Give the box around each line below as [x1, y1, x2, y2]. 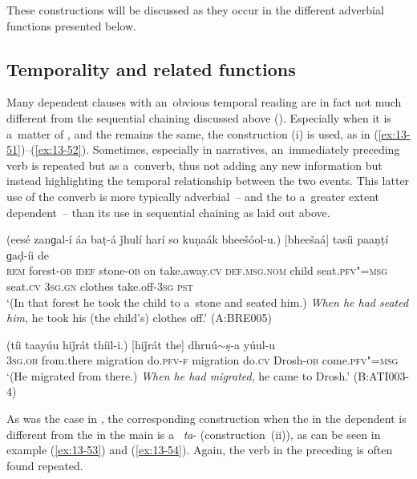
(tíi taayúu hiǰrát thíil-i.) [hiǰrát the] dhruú [6, 336, 218, 352]
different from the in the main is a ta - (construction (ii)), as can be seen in [6, 425, 381, 442]
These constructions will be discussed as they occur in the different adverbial [6, 2, 384, 18]
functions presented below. [6, 17, 136, 34]
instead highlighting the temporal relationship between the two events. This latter [6, 172, 410, 189]
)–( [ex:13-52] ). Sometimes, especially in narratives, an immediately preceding [20, 141, 400, 158]
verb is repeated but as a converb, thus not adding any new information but [6, 156, 383, 173]
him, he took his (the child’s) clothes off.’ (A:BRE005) [6, 309, 272, 326]
